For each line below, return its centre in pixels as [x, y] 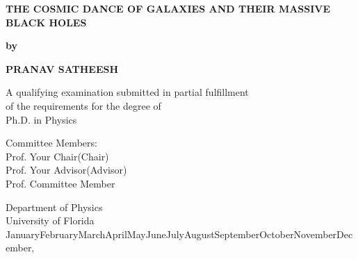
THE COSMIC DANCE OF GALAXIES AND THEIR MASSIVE [168, 8]
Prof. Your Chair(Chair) [57, 156]
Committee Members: [51, 143]
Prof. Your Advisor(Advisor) [66, 170]
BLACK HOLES [46, 22]
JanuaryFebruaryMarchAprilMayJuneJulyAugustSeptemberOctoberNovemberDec [179, 234]
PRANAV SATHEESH [62, 68]
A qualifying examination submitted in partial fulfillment [127, 92]
